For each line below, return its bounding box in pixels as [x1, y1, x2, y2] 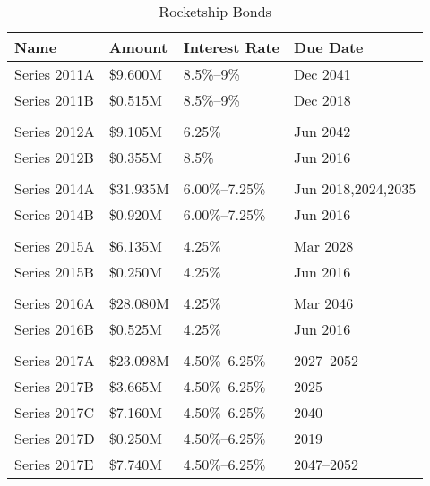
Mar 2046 [293, 293, 354, 313]
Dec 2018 [293, 90, 351, 110]
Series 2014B [14, 204, 94, 225]
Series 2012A [14, 121, 95, 141]
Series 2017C [14, 402, 95, 422]
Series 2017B [14, 376, 94, 396]
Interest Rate [183, 37, 279, 57]
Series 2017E [14, 454, 94, 474]
